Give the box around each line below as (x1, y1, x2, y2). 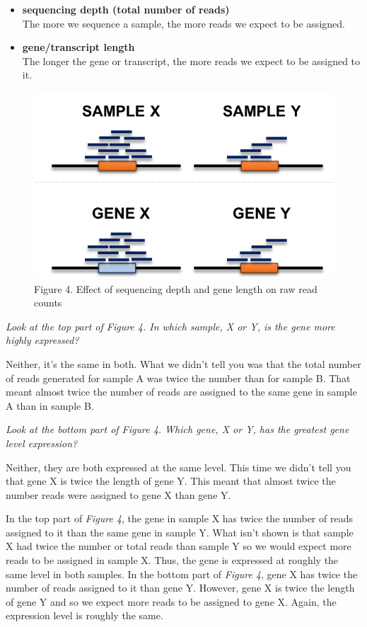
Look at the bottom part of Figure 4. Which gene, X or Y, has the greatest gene (6, 422, 349, 437)
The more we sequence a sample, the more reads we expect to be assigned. (22, 16, 345, 30)
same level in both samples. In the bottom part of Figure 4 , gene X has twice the (6, 566, 358, 581)
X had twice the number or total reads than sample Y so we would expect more (6, 539, 351, 553)
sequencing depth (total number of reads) (22, 2, 230, 16)
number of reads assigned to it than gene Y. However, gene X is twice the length (6, 580, 355, 595)
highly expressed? (6, 333, 79, 347)
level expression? (6, 435, 78, 450)
